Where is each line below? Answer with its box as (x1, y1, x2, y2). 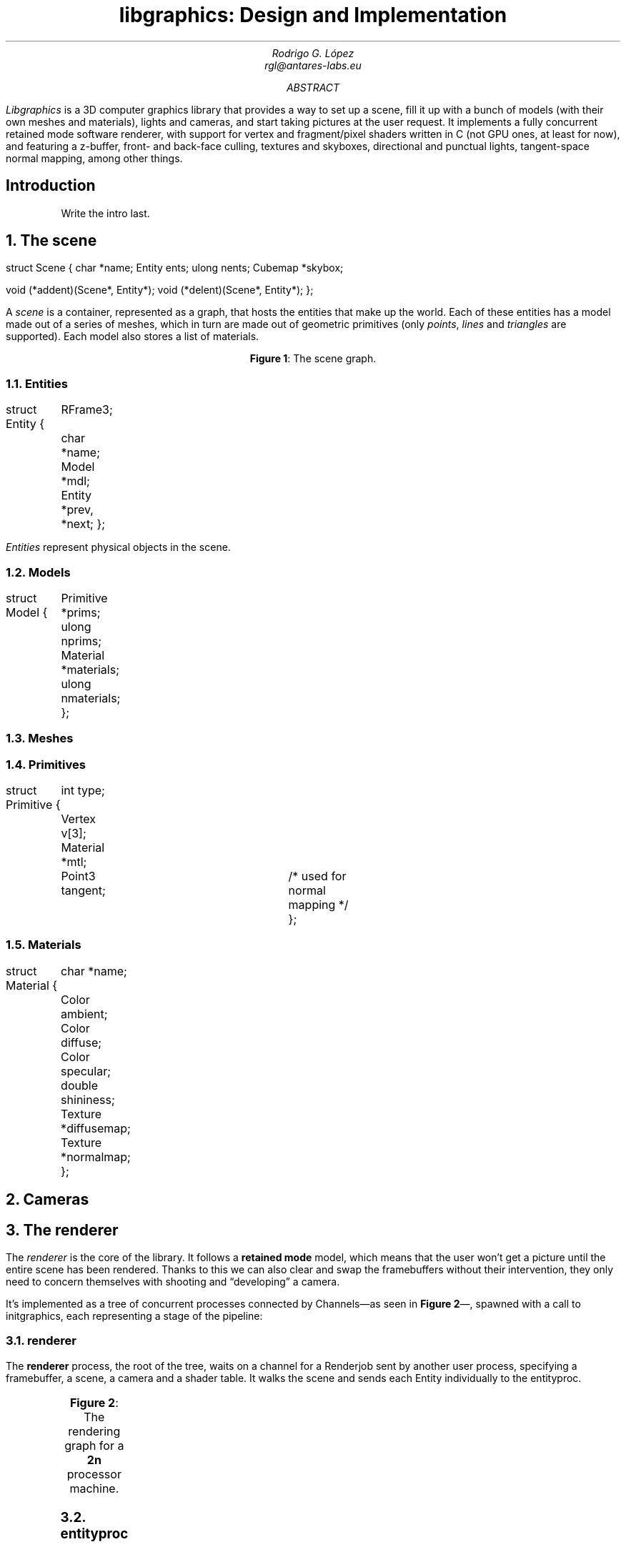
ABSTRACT (286, 81, 340, 94)
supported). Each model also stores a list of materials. (6, 330, 259, 343)
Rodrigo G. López (272, 46, 354, 59)
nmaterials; (61, 690, 121, 705)
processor (66, 1466, 121, 1481)
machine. (69, 1481, 119, 1496)
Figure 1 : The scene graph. (249, 352, 377, 365)
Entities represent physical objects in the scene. (6, 541, 231, 554)
